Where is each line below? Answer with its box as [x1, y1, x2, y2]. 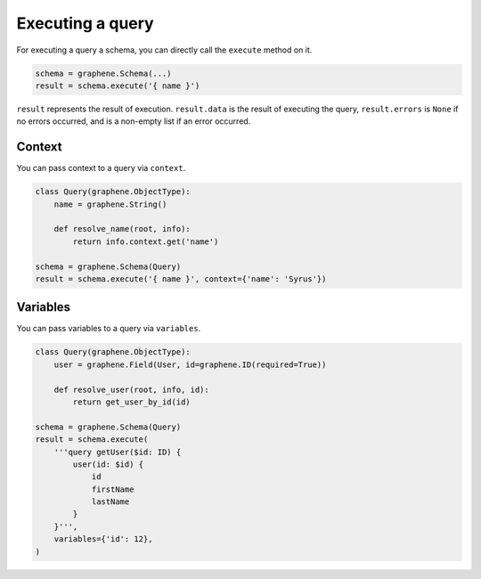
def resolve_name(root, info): [53, 224, 191, 234]
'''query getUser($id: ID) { [53, 446, 182, 457]
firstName [91, 484, 135, 494]
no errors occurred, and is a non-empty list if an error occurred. [16, 116, 251, 126]
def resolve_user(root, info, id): [53, 384, 209, 395]
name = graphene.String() [53, 199, 167, 209]
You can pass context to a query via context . [16, 163, 186, 174]
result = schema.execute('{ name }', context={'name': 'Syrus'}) [35, 273, 327, 284]
